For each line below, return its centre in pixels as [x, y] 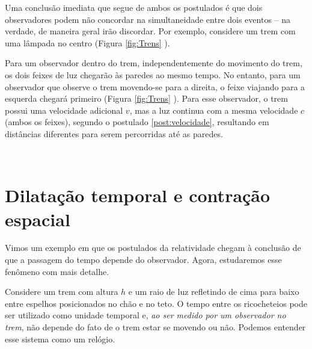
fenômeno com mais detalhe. [57, 271]
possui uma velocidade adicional [64, 110]
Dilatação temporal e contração [138, 195]
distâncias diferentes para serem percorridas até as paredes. [114, 133]
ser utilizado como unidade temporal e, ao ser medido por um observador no [145, 315]
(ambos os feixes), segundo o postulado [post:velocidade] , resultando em [137, 122]
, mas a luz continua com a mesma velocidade [214, 110]
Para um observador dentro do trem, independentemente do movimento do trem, [154, 63]
